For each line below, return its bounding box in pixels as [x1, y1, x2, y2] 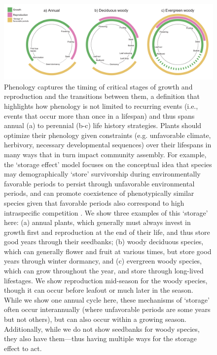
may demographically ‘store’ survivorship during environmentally [4, 169, 201, 179]
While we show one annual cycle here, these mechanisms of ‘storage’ [4, 294, 210, 305]
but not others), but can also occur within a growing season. [4, 314, 186, 324]
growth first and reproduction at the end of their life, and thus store [4, 226, 210, 237]
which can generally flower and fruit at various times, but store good [4, 246, 212, 256]
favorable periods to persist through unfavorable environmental [4, 178, 195, 188]
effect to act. [4, 343, 42, 353]
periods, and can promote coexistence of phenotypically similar [4, 188, 194, 198]
